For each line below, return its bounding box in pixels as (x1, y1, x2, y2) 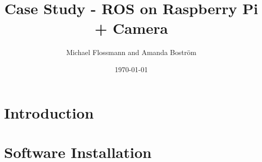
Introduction (4, 102, 94, 123)
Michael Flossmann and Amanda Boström (66, 47, 196, 58)
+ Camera (94, 18, 168, 38)
